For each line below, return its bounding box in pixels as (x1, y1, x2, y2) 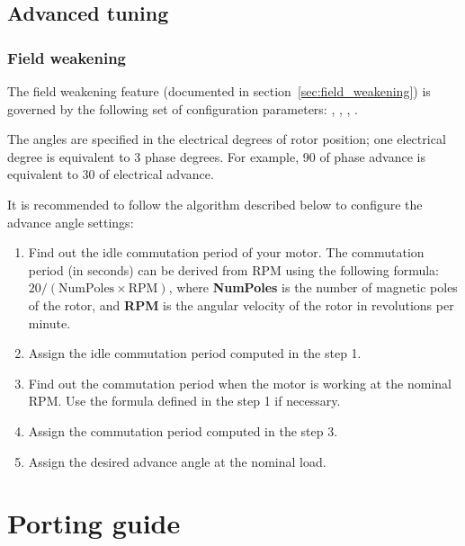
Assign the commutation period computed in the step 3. (28, 421, 338, 440)
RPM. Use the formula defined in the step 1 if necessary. (28, 391, 341, 410)
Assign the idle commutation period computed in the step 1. (28, 344, 362, 363)
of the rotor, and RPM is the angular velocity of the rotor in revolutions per (28, 295, 454, 314)
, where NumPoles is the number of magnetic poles (168, 278, 458, 297)
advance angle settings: (7, 212, 134, 231)
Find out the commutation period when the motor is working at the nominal (28, 373, 452, 392)
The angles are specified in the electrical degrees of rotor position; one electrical (7, 130, 446, 148)
